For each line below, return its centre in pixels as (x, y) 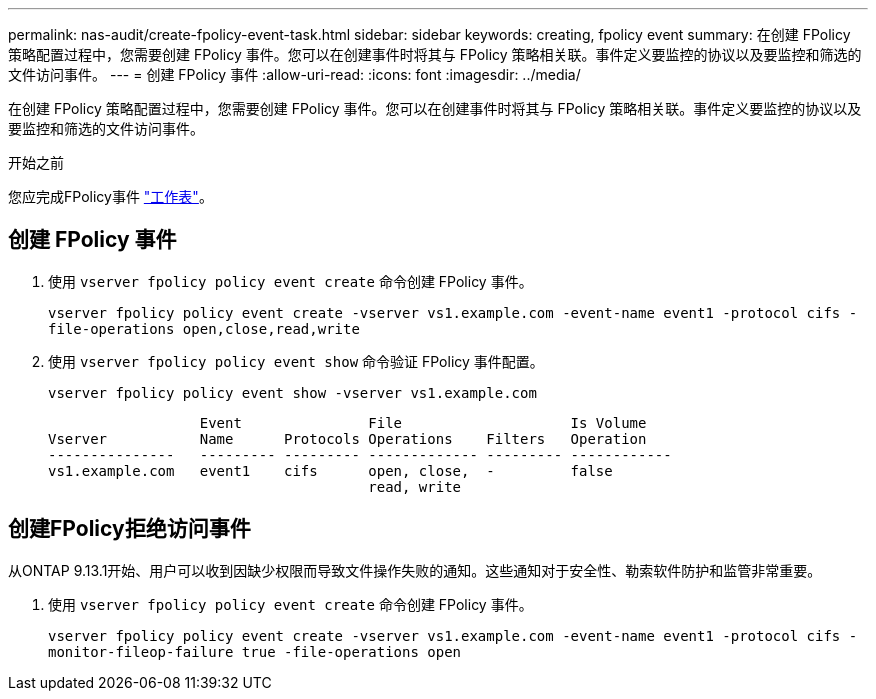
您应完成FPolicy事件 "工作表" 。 (110, 196)
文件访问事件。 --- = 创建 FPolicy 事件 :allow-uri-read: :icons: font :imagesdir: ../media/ (294, 74)
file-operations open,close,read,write (204, 328)
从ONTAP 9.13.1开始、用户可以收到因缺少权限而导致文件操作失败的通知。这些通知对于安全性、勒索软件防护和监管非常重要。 (415, 570)
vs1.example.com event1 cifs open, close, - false (330, 470)
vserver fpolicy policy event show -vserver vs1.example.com (292, 392)
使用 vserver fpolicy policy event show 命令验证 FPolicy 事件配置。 (296, 361)
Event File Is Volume (423, 422)
